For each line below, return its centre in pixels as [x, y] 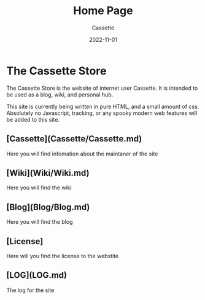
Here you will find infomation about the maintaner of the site [82, 154]
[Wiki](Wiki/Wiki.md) [48, 173]
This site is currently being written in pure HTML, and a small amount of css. [103, 106]
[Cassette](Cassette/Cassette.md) [74, 139]
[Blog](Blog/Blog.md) [48, 207]
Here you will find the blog [40, 222]
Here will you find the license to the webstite [63, 256]
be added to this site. [33, 119]
